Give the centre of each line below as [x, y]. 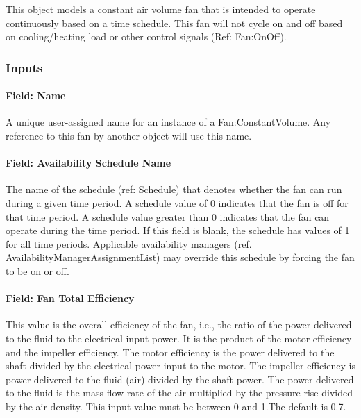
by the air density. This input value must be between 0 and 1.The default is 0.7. [176, 406]
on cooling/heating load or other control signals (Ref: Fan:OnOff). [146, 36]
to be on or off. [37, 270]
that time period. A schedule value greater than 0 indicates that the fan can [168, 216]
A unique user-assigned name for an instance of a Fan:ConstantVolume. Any [168, 122]
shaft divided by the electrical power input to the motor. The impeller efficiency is [180, 366]
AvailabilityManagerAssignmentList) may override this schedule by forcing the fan [180, 257]
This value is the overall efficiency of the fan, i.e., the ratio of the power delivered [179, 325]
